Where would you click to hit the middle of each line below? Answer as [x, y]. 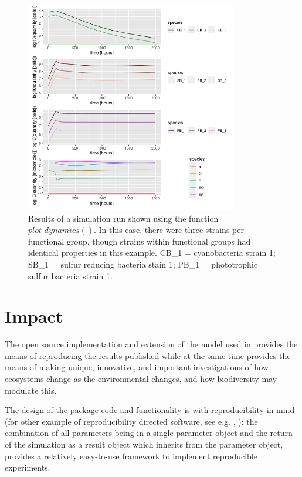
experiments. [28, 467]
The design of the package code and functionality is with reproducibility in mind [150, 410]
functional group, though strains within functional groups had [140, 241]
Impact [34, 316]
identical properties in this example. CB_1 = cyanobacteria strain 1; [152, 253]
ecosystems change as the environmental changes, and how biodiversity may [141, 379]
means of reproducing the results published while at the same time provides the [148, 355]
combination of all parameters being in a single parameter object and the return [149, 433]
